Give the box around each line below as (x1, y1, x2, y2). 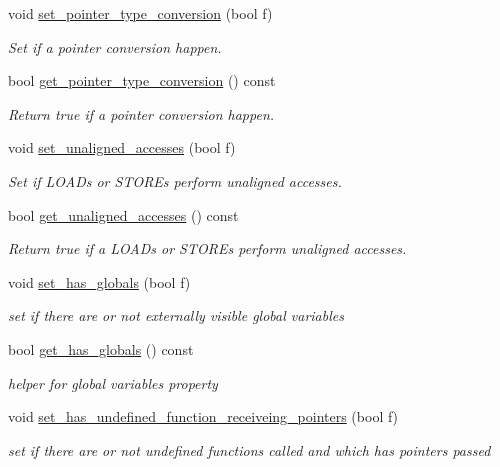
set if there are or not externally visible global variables (8, 305, 344, 326)
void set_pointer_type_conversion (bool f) (8, 3, 273, 23)
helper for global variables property (8, 372, 218, 393)
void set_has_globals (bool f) (8, 271, 191, 292)
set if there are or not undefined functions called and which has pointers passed (8, 439, 491, 460)
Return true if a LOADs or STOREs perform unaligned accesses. (8, 238, 407, 259)
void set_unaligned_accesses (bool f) (8, 137, 236, 158)
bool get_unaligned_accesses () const (8, 204, 239, 225)
